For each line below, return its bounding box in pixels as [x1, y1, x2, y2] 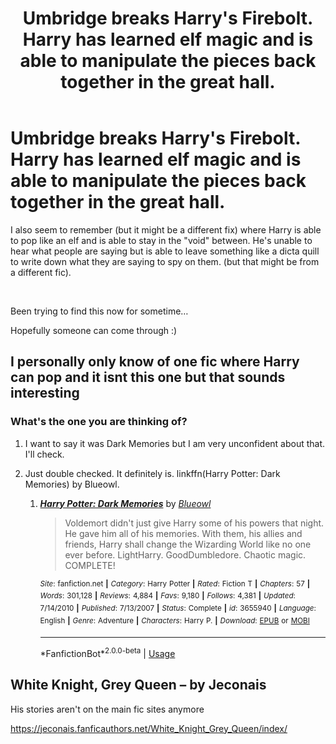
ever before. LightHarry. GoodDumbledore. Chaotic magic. [64, 548, 307, 561]
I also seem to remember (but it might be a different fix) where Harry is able [10, 223, 322, 236]
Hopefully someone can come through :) [10, 324, 178, 336]
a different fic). [10, 266, 72, 278]
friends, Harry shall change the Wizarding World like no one [64, 538, 312, 550]
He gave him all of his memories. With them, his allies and [64, 527, 303, 539]
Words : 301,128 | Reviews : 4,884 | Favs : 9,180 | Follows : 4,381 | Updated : [39, 591, 296, 601]
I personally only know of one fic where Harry [10, 353, 300, 371]
